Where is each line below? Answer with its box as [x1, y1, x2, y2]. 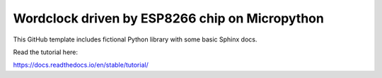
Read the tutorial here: [13, 48, 78, 56]
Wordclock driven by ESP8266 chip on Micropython [13, 11, 325, 26]
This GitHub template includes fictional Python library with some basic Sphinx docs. [13, 35, 257, 44]
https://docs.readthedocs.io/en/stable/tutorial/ [13, 60, 149, 70]
